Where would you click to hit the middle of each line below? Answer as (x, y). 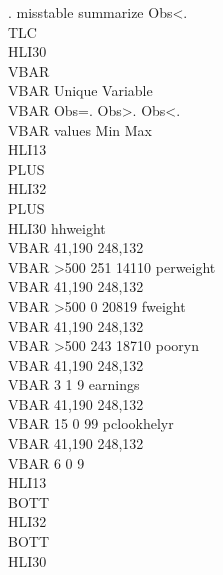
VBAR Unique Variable (80, 90)
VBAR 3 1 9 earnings (74, 384)
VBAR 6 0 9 (46, 462)
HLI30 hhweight (57, 227)
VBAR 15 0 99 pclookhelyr (91, 423)
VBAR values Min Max (80, 129)
